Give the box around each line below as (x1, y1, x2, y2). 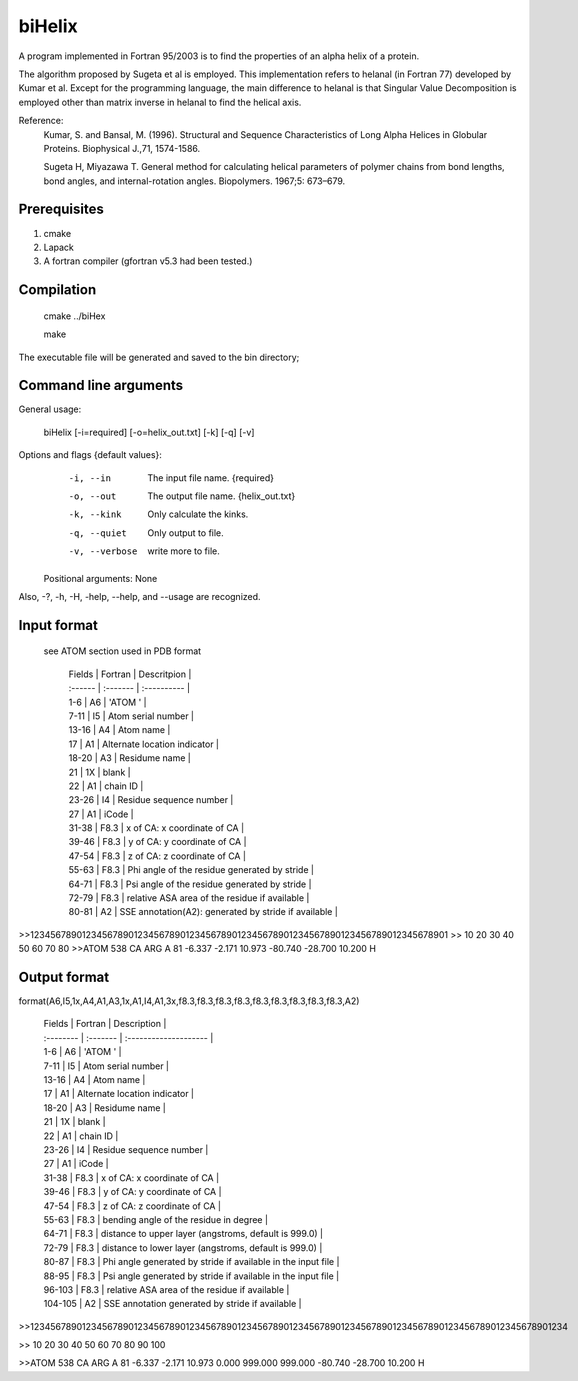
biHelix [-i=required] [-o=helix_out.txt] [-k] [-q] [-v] (43, 426, 255, 438)
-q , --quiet (68, 527, 127, 539)
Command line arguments (18, 377, 184, 394)
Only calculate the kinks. (147, 508, 249, 520)
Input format (18, 616, 99, 634)
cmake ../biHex (43, 310, 106, 322)
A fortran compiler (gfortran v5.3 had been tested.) (43, 255, 253, 267)
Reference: (18, 115, 64, 127)
